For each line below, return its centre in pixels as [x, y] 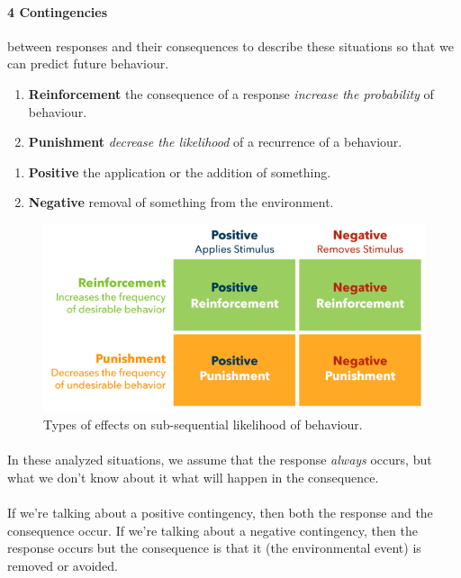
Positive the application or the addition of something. [180, 172]
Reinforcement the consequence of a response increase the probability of [231, 93]
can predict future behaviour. [88, 63]
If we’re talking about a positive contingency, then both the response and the [220, 512]
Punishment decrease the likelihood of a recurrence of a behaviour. [215, 142]
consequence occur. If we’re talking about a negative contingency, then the [212, 530]
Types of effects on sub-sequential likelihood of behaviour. [203, 424]
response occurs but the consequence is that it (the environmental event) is [214, 548]
